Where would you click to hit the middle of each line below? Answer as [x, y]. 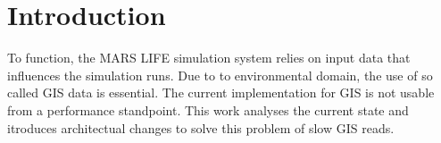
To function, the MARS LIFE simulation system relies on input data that [209, 58]
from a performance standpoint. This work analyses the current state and [208, 109]
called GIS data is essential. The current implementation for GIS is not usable [221, 93]
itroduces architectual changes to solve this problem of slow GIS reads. [201, 127]
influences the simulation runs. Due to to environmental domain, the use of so [220, 75]
